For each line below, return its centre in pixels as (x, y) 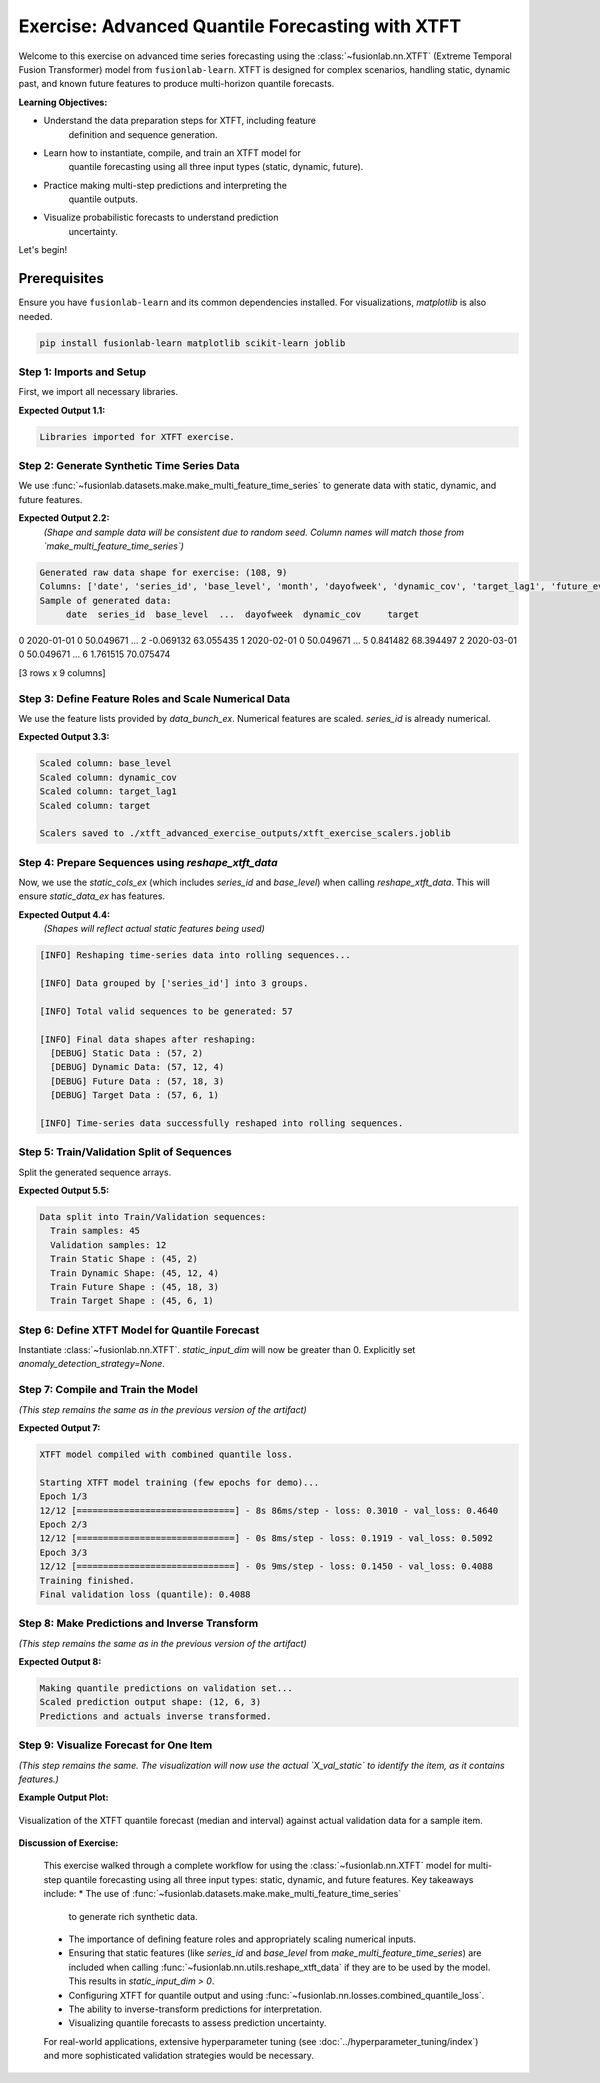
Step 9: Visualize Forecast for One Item (115, 1745)
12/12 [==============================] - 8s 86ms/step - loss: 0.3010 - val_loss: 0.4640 (269, 1510)
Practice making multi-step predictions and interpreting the (165, 185)
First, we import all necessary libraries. (98, 392)
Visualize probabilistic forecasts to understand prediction (161, 217)
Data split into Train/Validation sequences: (153, 1216)
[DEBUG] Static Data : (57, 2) (127, 1053)
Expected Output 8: (60, 1662)
